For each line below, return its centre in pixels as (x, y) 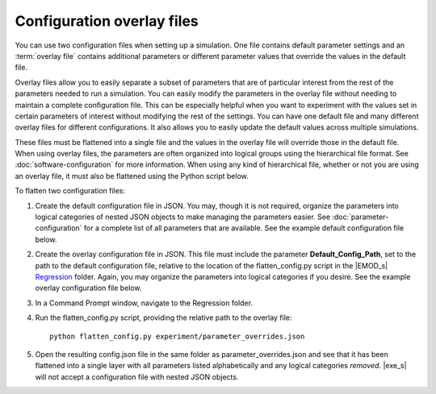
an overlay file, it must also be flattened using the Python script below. (132, 176)
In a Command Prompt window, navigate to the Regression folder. (144, 303)
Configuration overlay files (107, 21)
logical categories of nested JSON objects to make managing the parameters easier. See (183, 217)
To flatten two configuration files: (70, 191)
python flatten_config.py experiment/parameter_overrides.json (177, 336)
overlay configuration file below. (88, 288)
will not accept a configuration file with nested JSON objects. (137, 377)
